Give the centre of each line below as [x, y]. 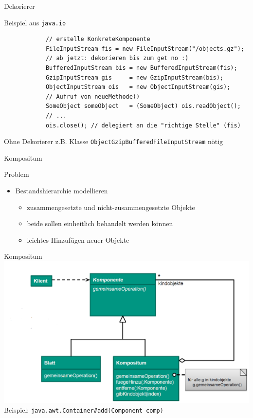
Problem [17, 174]
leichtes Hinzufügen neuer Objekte [78, 240]
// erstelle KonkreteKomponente [98, 39]
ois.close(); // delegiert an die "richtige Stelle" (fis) [143, 125]
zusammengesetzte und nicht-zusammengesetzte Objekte [111, 207]
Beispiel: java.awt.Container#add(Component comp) [84, 410]
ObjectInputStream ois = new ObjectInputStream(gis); [138, 87]
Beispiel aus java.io [35, 22]
